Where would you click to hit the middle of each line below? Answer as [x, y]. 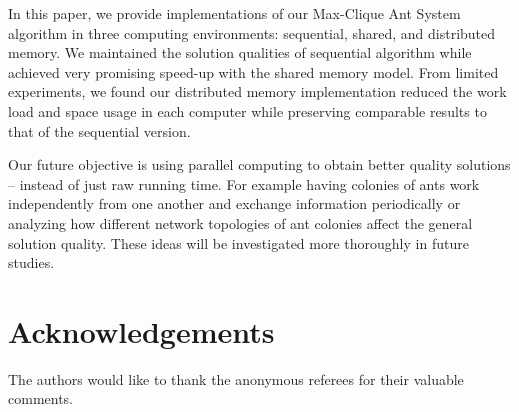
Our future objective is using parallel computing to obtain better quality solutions [259, 164]
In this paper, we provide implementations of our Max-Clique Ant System [234, 13]
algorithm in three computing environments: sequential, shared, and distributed [252, 32]
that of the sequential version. [99, 130]
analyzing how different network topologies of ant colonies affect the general [240, 222]
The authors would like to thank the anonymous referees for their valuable [236, 378]
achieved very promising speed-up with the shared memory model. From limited [253, 71]
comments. [41, 398]
